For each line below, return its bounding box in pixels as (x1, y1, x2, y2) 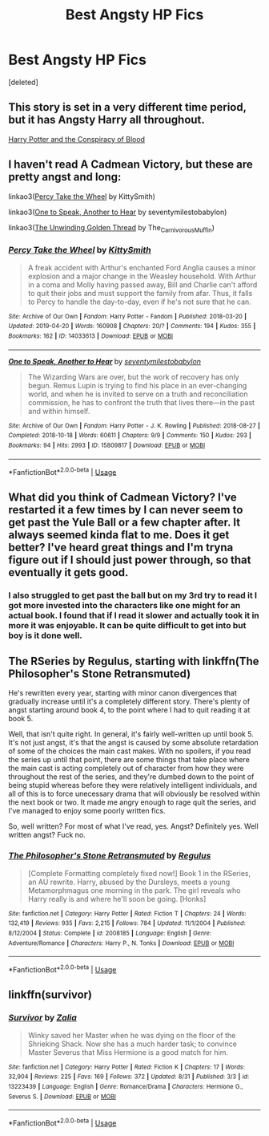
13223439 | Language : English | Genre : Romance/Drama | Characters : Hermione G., (8, 1082, 243, 1090)
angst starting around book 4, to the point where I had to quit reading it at (8, 705, 251, 715)
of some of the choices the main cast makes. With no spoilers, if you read (8, 746, 251, 756)
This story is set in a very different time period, (8, 100, 247, 114)
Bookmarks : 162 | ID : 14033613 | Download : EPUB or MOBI (8, 331, 174, 340)
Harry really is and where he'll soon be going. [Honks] (27, 894, 207, 903)
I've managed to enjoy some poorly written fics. (8, 806, 166, 816)
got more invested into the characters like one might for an (8, 599, 241, 611)
